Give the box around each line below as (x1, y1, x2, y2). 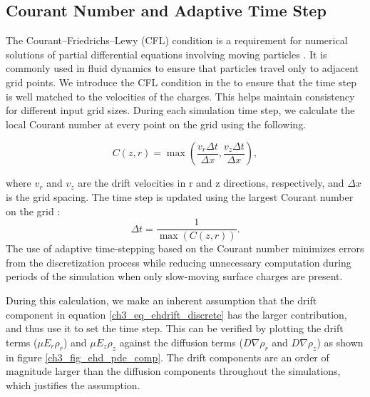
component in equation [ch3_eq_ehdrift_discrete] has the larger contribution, (6, 306, 347, 321)
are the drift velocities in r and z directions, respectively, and (78, 175, 344, 190)
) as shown (317, 334, 364, 349)
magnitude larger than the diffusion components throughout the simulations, (6, 364, 341, 378)
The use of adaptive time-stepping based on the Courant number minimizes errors (6, 241, 364, 256)
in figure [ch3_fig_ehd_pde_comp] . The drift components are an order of (6, 349, 329, 364)
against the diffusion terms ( (119, 334, 243, 349)
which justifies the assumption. (6, 377, 140, 392)
